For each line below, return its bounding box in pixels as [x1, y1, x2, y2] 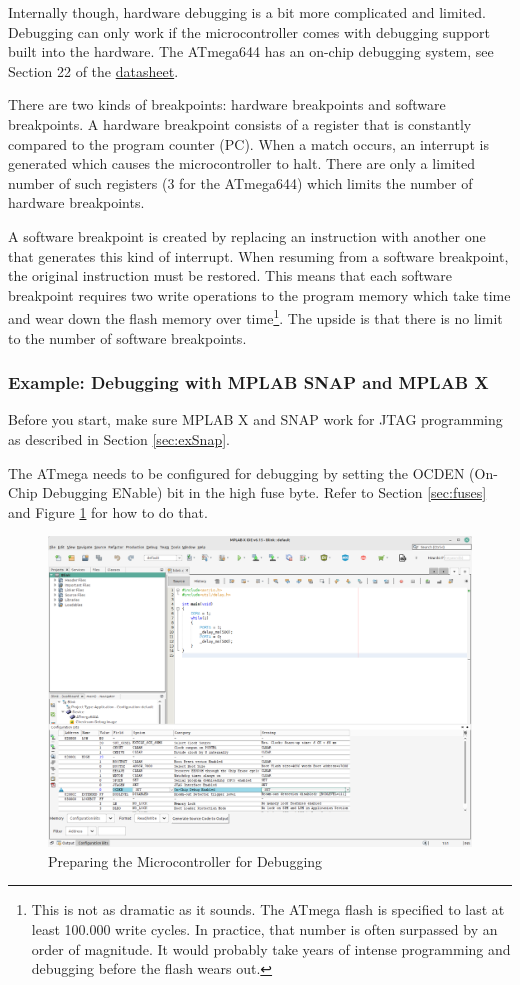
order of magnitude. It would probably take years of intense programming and [31, 938, 511, 959]
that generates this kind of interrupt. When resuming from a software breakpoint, [8, 245, 509, 266]
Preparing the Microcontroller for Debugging [48, 850, 323, 871]
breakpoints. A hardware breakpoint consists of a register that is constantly [8, 113, 472, 134]
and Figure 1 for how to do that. [8, 501, 208, 522]
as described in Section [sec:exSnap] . [8, 428, 230, 449]
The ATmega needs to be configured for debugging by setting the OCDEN [8, 462, 465, 483]
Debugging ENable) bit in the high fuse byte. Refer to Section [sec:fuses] [42, 482, 487, 503]
